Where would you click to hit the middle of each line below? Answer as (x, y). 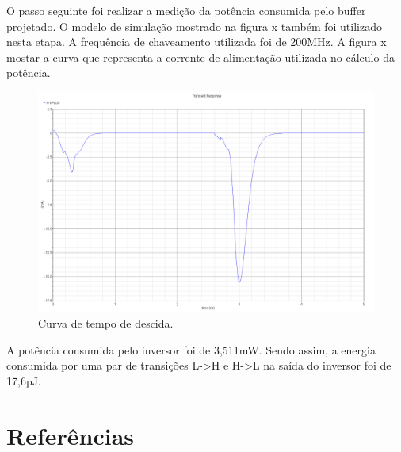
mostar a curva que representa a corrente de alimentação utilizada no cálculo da (200, 57)
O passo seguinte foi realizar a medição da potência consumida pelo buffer (186, 10)
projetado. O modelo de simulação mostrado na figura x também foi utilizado (194, 26)
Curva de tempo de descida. (106, 322)
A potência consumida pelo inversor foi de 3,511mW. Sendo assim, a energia (191, 349)
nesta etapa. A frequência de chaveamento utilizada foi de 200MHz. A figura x (197, 42)
